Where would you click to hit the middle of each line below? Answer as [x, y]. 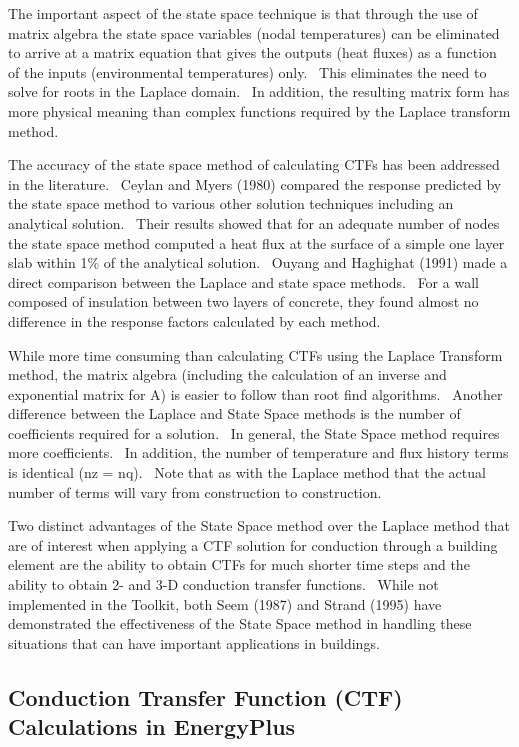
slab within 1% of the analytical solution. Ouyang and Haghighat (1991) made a [258, 262]
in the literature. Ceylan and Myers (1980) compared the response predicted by [255, 183]
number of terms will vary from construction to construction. [195, 491]
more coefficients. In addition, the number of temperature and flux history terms [258, 452]
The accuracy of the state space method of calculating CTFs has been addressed [254, 164]
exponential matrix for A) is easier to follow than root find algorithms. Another [255, 393]
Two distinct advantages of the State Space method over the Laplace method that [259, 525]
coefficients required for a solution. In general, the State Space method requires [254, 432]
